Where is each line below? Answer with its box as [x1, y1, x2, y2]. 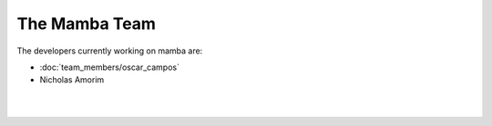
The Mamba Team [16, 14, 157, 34]
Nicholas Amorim [39, 74, 105, 85]
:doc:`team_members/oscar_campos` [39, 62, 179, 73]
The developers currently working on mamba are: [16, 45, 203, 56]
